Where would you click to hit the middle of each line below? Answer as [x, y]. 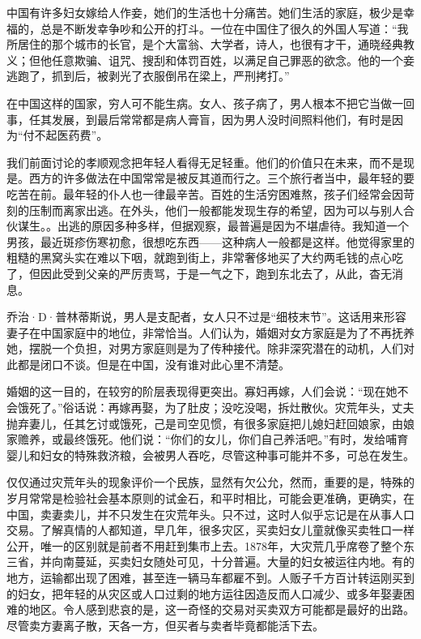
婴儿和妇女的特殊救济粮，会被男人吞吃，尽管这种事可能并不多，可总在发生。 [210, 455]
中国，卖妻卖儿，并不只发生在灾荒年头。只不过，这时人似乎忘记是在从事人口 [210, 514]
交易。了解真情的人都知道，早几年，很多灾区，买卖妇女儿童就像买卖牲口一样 [210, 530]
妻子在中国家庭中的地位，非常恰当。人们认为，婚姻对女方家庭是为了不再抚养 [210, 332]
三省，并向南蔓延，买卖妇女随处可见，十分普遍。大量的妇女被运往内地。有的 [210, 562]
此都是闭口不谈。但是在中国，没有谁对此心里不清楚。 [148, 364]
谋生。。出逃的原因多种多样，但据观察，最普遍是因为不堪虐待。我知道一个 [213, 226]
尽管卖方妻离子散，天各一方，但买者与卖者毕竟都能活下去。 [165, 625]
